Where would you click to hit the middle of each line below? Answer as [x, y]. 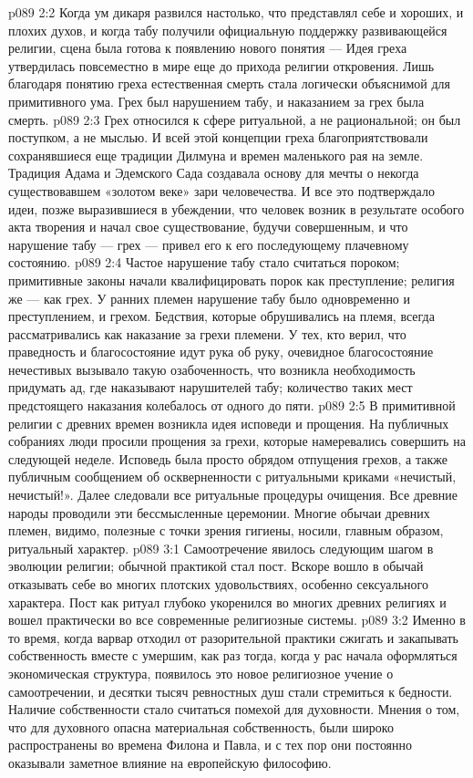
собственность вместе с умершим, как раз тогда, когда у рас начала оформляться [233, 655]
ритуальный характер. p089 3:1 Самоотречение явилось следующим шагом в [221, 548]
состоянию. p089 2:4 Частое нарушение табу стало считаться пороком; [204, 262]
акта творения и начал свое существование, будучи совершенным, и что [208, 227]
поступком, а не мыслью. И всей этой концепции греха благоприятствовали [218, 137]
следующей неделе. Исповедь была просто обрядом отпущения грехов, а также [228, 458]
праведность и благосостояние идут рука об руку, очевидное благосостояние [221, 352]
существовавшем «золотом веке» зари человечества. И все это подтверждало [221, 190]
